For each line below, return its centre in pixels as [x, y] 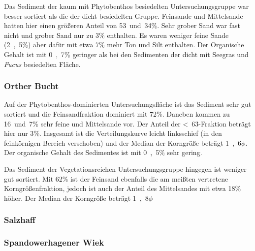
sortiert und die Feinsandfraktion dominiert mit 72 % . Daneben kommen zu [117, 113]
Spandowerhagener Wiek [54, 242]
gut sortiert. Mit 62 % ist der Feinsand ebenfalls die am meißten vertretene [116, 178]
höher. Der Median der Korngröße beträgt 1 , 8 [76, 198]
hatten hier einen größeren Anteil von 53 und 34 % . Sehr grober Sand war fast [122, 25]
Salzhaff [20, 220]
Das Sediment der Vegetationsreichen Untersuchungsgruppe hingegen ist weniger [125, 169]
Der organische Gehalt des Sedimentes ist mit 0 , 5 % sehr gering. [103, 152]
